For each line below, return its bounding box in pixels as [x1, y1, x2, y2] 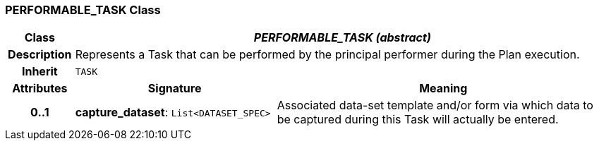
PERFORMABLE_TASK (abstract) [253, 30, 431, 45]
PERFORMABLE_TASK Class [5, 3, 161, 17]
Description [8, 47, 72, 62]
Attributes [12, 81, 68, 96]
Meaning [419, 81, 468, 96]
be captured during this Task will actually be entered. [277, 112, 559, 127]
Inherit [21, 64, 58, 79]
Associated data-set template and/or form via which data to [277, 98, 593, 113]
